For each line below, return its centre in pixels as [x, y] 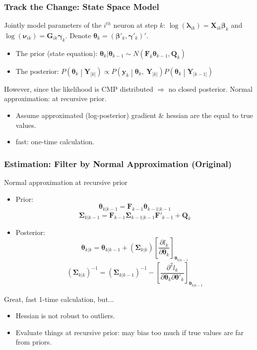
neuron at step [135, 25]
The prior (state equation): [57, 53]
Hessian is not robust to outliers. [65, 316]
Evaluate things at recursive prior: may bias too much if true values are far [130, 332]
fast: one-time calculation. [55, 142]
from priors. [33, 342]
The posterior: [37, 71]
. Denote [78, 35]
